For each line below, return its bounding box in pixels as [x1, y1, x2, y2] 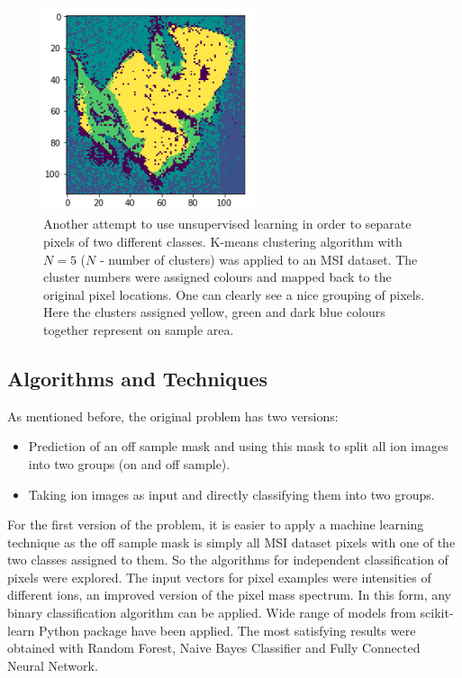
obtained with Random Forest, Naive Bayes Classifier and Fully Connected [7, 638, 421, 657]
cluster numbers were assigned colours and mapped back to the [43, 267, 392, 286]
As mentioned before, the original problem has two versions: [7, 406, 339, 425]
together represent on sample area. [43, 320, 234, 339]
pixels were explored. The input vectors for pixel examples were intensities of [7, 567, 431, 586]
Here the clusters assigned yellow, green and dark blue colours [43, 303, 385, 321]
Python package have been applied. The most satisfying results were [39, 620, 416, 639]
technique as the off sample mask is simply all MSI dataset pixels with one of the [7, 532, 456, 551]
